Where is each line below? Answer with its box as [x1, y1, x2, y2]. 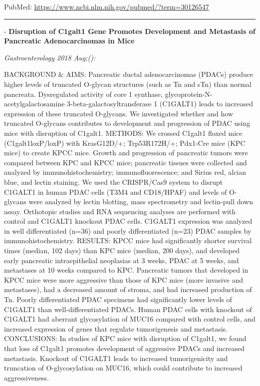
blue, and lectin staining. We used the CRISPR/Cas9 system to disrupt [4, 176, 223, 187]
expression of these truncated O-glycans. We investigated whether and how [4, 108, 233, 118]
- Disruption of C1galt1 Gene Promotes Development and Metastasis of [4, 25, 256, 36]
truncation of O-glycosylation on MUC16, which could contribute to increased [4, 363, 243, 373]
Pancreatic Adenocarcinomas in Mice [4, 35, 135, 46]
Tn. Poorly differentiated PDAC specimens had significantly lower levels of [4, 294, 232, 305]
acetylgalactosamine [4, 98, 65, 109]
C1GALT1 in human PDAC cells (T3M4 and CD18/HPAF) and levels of [4, 186, 227, 197]
